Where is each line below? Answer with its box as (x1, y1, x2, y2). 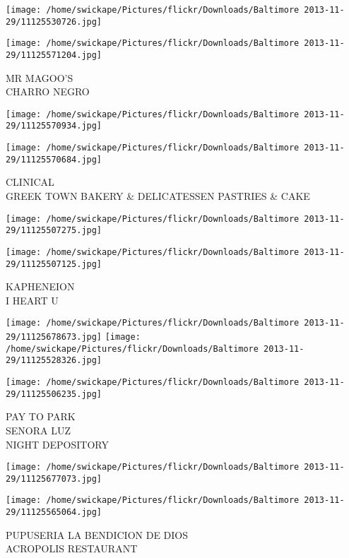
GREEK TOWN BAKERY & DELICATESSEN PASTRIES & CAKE (6, 189, 310, 203)
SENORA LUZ (6, 422, 71, 437)
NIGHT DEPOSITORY (6, 437, 109, 451)
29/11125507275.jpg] (6, 225, 102, 236)
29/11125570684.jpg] (6, 154, 102, 165)
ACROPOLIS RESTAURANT (6, 541, 138, 556)
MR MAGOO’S (6, 70, 73, 85)
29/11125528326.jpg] (6, 355, 102, 366)
